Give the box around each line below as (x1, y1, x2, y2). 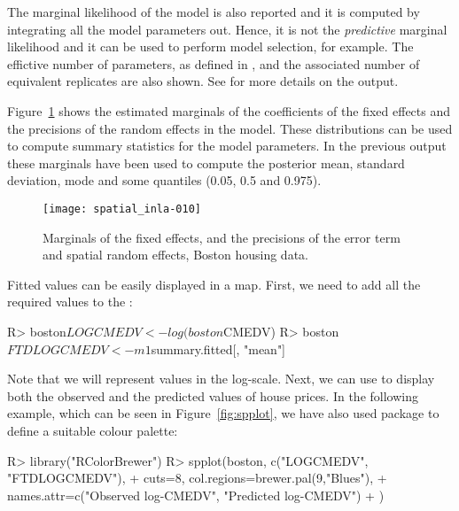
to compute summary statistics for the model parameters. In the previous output (7, 136, 447, 155)
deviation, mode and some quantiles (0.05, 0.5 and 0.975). (7, 171, 322, 190)
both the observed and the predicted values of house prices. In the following (7, 386, 418, 405)
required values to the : (7, 292, 133, 311)
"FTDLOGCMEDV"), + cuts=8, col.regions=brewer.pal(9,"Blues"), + (7, 468, 387, 487)
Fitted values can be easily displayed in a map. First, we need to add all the (7, 275, 421, 293)
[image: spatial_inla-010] (43, 202, 201, 215)
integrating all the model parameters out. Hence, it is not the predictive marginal (7, 19, 447, 38)
